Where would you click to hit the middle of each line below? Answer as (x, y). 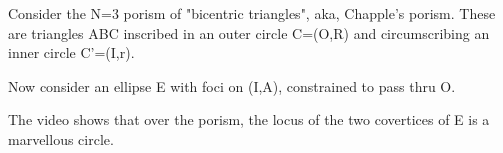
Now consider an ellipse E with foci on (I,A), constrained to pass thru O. (232, 85)
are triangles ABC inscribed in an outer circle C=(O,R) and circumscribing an (249, 32)
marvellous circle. (61, 138)
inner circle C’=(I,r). (71, 52)
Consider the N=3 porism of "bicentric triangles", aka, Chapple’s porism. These (252, 13)
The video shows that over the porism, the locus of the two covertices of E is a (249, 119)
